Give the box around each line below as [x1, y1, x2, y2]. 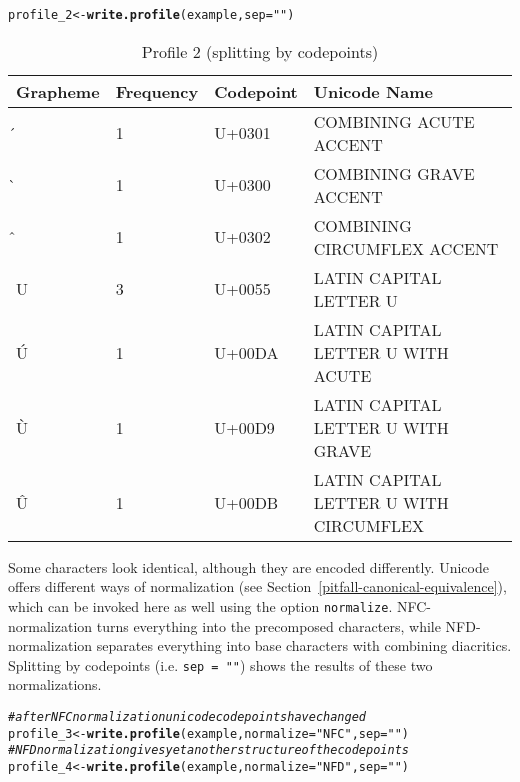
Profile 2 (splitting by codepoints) [141, 39, 379, 63]
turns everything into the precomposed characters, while [96, 615, 441, 636]
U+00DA [214, 340, 279, 364]
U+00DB [214, 490, 279, 514]
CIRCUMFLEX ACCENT [313, 236, 499, 260]
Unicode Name [313, 79, 434, 103]
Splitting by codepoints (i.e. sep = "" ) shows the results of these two [8, 654, 433, 675]
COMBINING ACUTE [313, 109, 475, 133]
